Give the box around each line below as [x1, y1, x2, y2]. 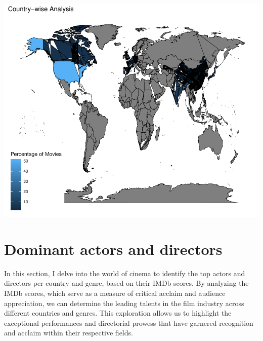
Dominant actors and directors [4, 238, 223, 259]
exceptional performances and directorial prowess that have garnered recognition [4, 317, 253, 328]
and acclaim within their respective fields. [4, 327, 133, 338]
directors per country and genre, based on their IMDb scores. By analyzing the [4, 278, 249, 288]
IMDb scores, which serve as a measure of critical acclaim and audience [4, 287, 226, 298]
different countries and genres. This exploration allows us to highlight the [4, 308, 232, 318]
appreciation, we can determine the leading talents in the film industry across [4, 297, 244, 308]
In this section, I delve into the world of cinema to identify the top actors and [4, 268, 245, 278]
